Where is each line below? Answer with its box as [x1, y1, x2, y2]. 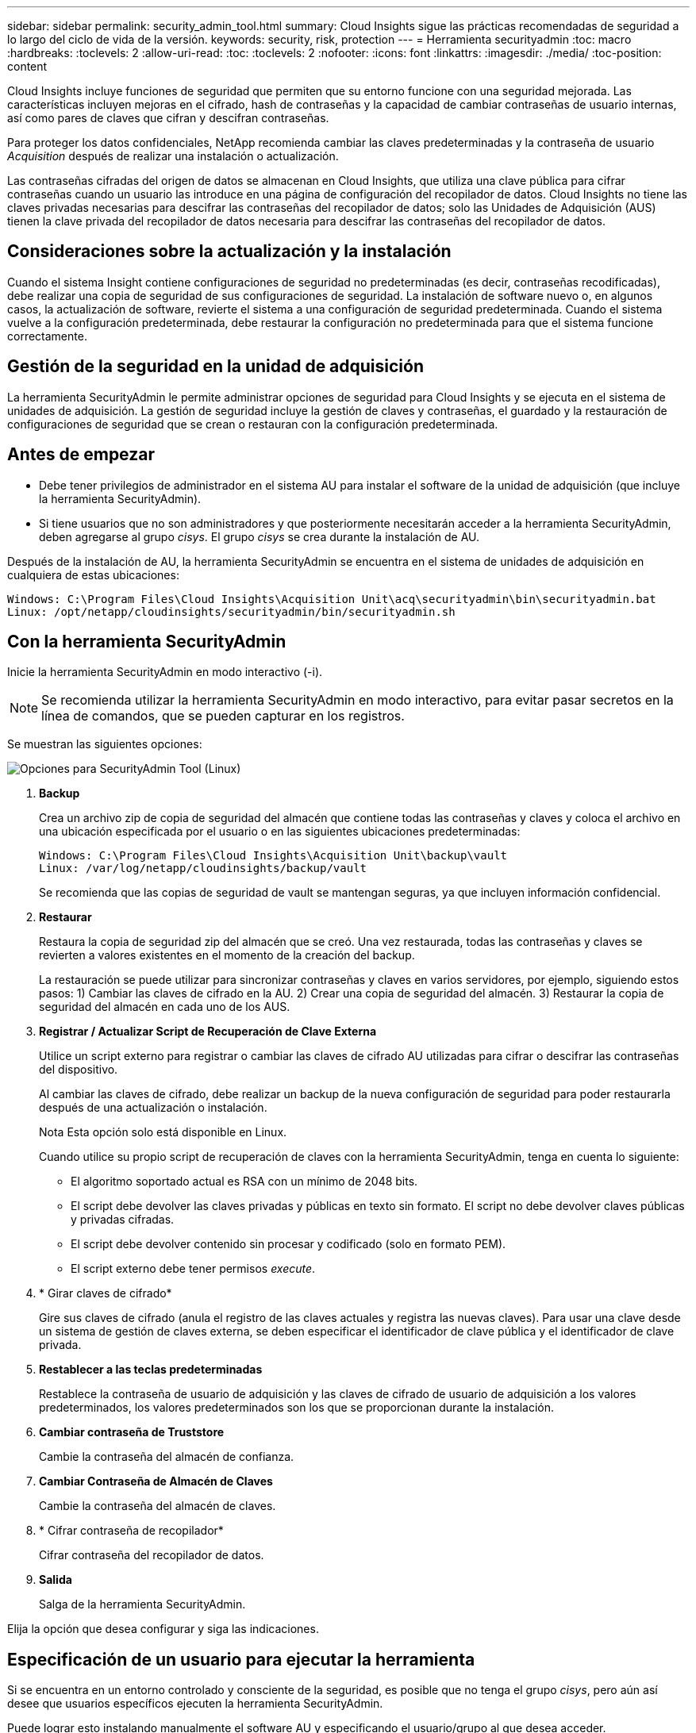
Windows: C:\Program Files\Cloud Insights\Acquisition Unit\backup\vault [39, 849, 508, 863]
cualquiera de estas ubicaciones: [7, 567, 179, 582]
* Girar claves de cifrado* [39, 1286, 172, 1301]
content [7, 60, 48, 73]
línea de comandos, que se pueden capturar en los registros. [41, 708, 405, 724]
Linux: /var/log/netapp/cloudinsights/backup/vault [39, 862, 367, 875]
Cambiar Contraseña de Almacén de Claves [39, 1474, 273, 1489]
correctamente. [7, 329, 87, 343]
